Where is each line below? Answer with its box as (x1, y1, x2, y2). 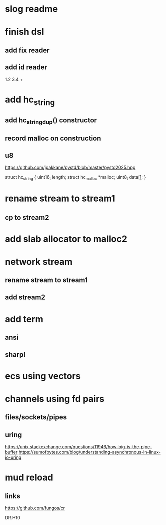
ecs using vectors (5, 370, 81, 382)
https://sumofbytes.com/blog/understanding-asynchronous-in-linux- (18, 449, 161, 455)
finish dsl (5, 26, 44, 38)
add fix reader (5, 46, 50, 54)
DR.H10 (5, 515, 21, 521)
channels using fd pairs (5, 393, 105, 405)
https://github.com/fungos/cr (5, 505, 65, 511)
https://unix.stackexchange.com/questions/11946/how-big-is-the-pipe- (5, 444, 152, 450)
